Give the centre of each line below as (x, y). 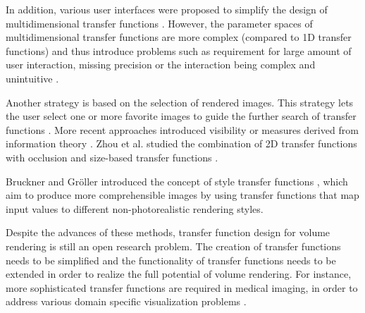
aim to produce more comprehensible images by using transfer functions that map (182, 195)
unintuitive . (32, 78)
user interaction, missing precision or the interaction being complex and (161, 65)
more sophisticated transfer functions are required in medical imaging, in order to (182, 287)
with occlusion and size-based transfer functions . (112, 157)
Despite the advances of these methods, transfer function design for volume (168, 232)
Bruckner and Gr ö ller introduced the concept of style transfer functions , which (177, 181)
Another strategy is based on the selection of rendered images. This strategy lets (180, 102)
